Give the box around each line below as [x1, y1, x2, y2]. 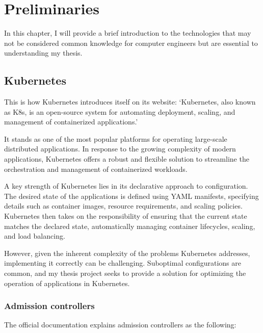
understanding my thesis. [4, 47, 83, 58]
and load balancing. [4, 230, 65, 241]
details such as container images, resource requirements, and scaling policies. [4, 200, 243, 211]
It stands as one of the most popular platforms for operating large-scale [4, 133, 227, 144]
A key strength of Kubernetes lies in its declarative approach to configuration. [4, 181, 248, 191]
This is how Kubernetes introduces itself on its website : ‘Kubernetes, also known [4, 96, 256, 107]
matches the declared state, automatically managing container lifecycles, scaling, [4, 220, 255, 231]
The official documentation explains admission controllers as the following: [4, 319, 236, 330]
